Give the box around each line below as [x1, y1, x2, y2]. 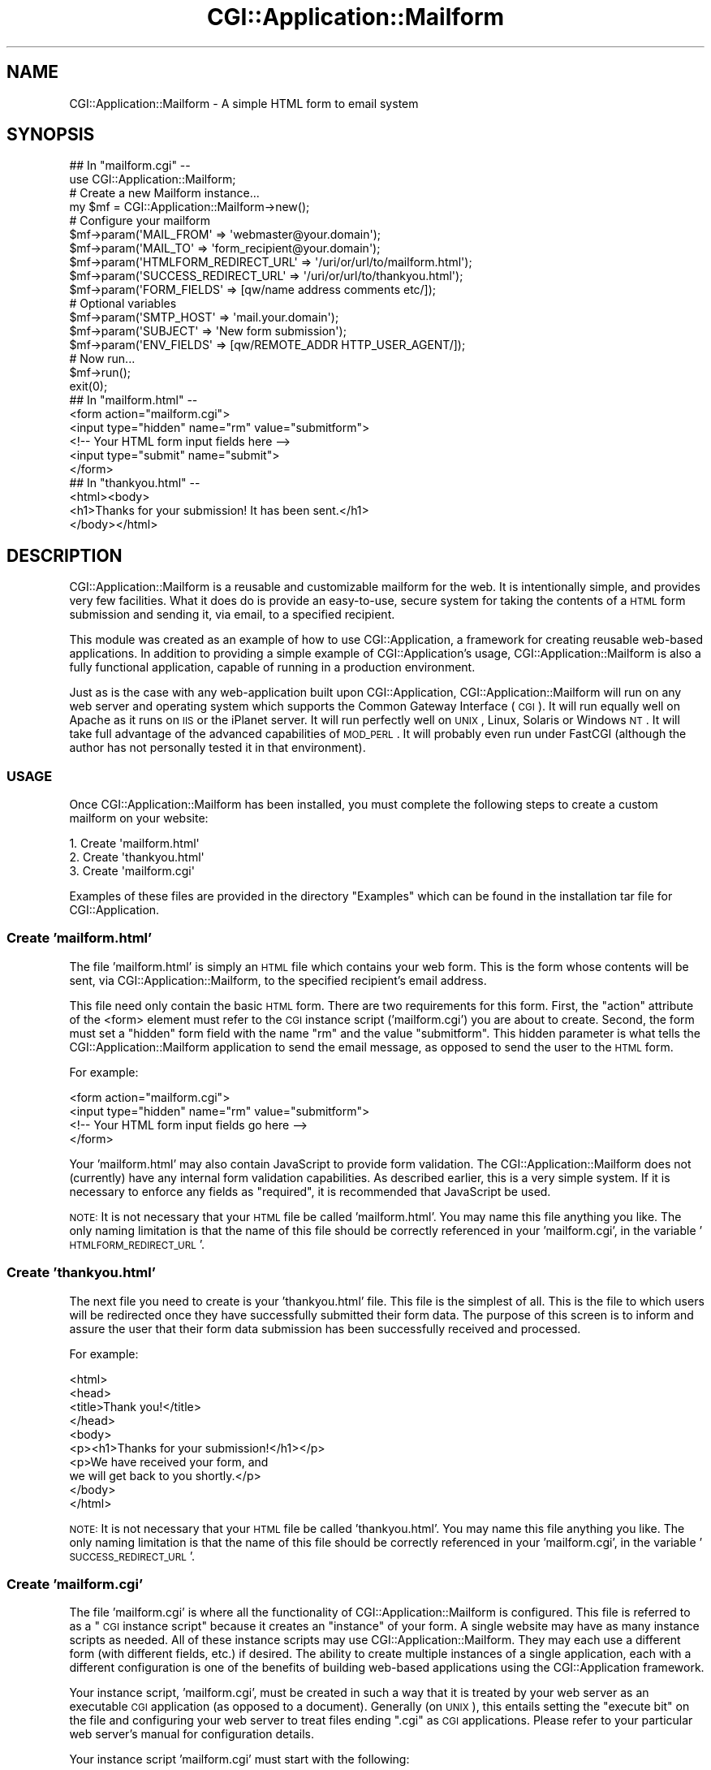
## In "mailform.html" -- [69, 393, 198, 408]
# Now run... [69, 352, 136, 366]
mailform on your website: [69, 811, 209, 826]
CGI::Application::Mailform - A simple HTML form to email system [69, 96, 419, 110]
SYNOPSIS [6, 124, 95, 145]
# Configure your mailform [69, 214, 210, 228]
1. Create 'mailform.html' [69, 836, 200, 851]
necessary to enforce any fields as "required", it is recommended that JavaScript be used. [69, 1184, 551, 1198]
